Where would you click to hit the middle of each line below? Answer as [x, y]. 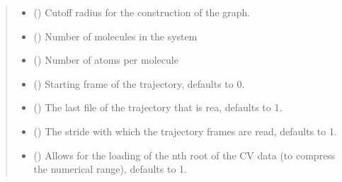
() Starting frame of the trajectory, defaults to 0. [139, 83]
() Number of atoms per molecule [106, 60]
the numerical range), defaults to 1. [110, 169]
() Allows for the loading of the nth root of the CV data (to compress [184, 155]
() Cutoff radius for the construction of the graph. [142, 12]
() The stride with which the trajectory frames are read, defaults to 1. [185, 131]
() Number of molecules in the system [115, 36]
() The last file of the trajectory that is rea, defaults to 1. [158, 107]
